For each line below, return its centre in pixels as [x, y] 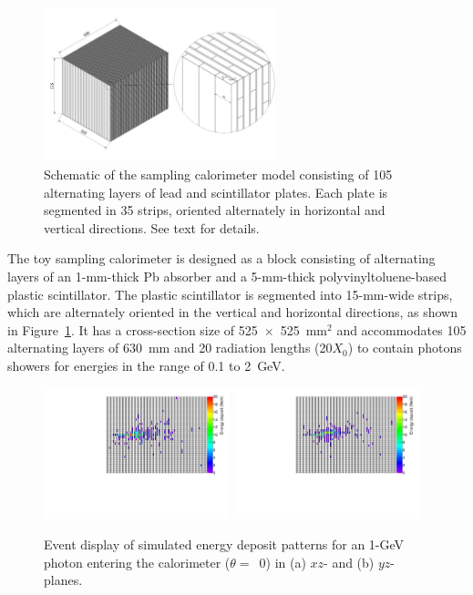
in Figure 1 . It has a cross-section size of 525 [133, 329]
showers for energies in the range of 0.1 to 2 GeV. [146, 365]
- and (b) [349, 562]
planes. [63, 580]
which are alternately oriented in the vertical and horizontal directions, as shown [232, 312]
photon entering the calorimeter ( [137, 562]
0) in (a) [283, 562]
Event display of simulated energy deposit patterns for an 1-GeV [224, 544]
